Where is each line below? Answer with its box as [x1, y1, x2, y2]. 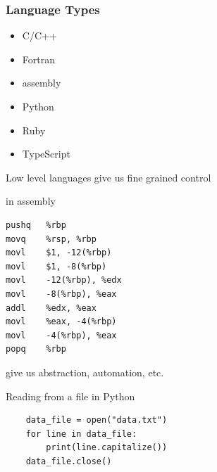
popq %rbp [6, 344, 66, 355]
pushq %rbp [6, 219, 66, 230]
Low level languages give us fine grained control [6, 170, 211, 184]
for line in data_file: [25, 428, 137, 439]
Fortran [22, 51, 55, 66]
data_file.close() [25, 456, 112, 466]
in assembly [6, 193, 56, 208]
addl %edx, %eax [6, 302, 97, 313]
